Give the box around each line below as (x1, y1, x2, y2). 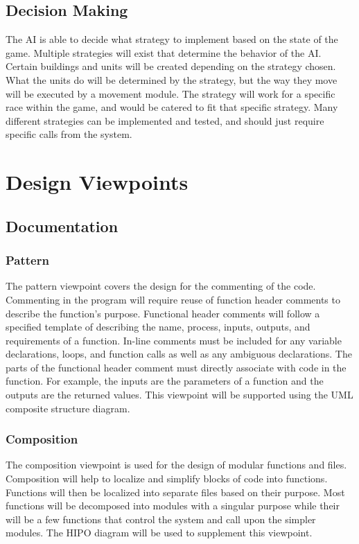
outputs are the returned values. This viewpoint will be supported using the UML (6, 387, 353, 402)
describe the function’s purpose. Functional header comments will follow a (6, 306, 320, 320)
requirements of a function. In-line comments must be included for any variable (6, 333, 342, 347)
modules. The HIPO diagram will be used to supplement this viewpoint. (6, 525, 313, 540)
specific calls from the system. (6, 127, 132, 141)
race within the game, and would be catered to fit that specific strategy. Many (6, 100, 338, 114)
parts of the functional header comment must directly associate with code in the (6, 360, 347, 374)
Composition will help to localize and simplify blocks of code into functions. (6, 471, 328, 486)
